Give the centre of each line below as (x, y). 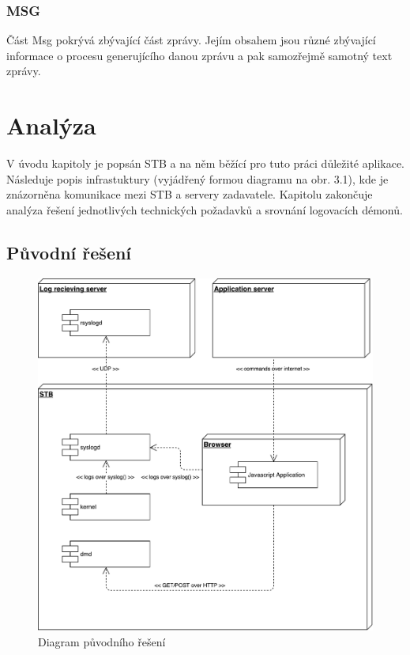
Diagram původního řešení (102, 641)
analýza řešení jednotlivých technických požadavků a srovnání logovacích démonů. (205, 209)
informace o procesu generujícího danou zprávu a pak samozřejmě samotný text (199, 55)
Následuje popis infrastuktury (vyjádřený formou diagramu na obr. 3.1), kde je (197, 178)
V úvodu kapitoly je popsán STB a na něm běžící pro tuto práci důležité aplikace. (205, 163)
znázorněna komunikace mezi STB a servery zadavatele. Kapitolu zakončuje (190, 194)
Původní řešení (69, 252)
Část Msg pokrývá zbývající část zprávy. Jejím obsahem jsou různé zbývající (191, 40)
